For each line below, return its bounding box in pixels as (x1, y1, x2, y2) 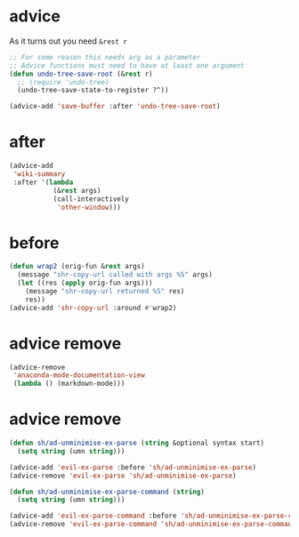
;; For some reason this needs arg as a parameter (9, 52, 201, 61)
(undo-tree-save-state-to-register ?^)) (17, 86, 169, 95)
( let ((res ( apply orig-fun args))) (17, 278, 153, 288)
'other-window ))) (56, 203, 122, 212)
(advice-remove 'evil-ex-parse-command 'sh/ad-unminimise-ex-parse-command (9, 520, 296, 529)
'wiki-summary (12, 170, 66, 179)
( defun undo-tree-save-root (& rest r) (9, 69, 153, 78)
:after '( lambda (12, 178, 74, 187)
